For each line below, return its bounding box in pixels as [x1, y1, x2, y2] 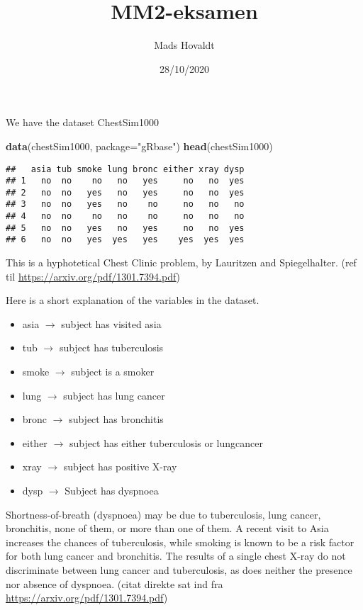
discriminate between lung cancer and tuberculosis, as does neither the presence [6, 563, 352, 577]
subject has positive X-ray [63, 459, 177, 474]
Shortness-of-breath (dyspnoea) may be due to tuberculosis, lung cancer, [6, 507, 321, 521]
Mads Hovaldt [154, 38, 215, 52]
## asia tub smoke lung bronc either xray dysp [6, 164, 245, 174]
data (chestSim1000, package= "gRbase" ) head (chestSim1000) [6, 138, 273, 153]
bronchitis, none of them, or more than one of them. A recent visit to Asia [6, 521, 329, 536]
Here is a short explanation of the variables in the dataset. [6, 293, 259, 307]
